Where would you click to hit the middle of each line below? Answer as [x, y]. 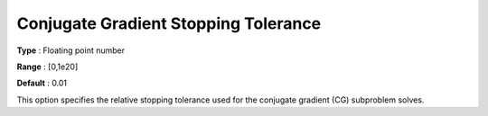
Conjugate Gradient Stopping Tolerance [169, 23]
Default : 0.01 [42, 83]
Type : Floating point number [71, 50]
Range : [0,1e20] [47, 67]
